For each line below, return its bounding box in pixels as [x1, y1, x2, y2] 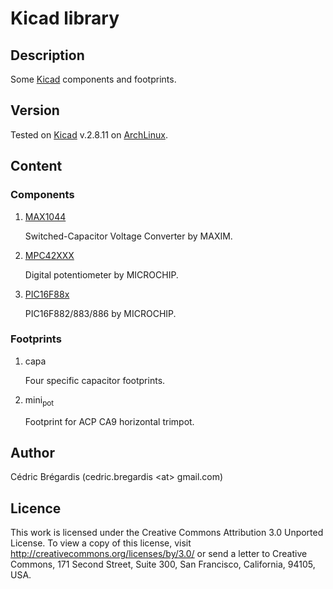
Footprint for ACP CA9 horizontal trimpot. [24, 415, 195, 427]
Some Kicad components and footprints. [10, 73, 177, 85]
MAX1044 [24, 210, 67, 222]
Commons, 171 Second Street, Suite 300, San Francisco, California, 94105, [10, 558, 316, 571]
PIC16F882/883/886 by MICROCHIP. [24, 307, 177, 319]
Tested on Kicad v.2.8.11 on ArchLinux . [10, 128, 168, 141]
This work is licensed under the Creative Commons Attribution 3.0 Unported [10, 527, 324, 539]
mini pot [24, 393, 55, 408]
